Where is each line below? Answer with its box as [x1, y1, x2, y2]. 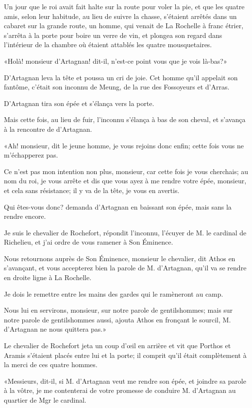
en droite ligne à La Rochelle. [4, 272, 92, 283]
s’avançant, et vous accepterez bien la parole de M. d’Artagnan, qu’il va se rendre [4, 263, 247, 273]
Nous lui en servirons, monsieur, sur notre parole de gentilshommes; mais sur [4, 305, 233, 315]
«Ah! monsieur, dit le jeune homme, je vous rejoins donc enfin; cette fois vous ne [4, 140, 244, 150]
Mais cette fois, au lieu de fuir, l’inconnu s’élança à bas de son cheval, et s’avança [4, 114, 246, 124]
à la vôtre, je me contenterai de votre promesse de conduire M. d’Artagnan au [4, 385, 236, 395]
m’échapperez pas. [4, 150, 58, 160]
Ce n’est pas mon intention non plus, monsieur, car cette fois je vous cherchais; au [4, 166, 249, 176]
